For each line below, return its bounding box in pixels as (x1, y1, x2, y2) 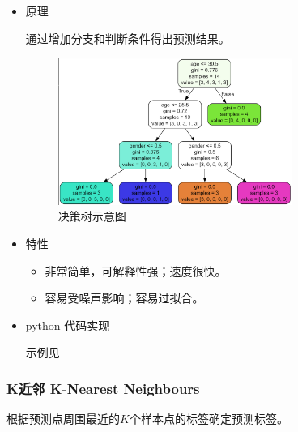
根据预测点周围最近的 (6, 410, 120, 427)
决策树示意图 (57, 207, 126, 225)
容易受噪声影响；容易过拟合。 (45, 289, 204, 306)
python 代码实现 (25, 316, 110, 333)
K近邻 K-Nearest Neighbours (6, 378, 200, 398)
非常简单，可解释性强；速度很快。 (45, 262, 227, 279)
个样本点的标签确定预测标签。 (129, 410, 288, 427)
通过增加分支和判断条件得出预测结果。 (25, 29, 230, 46)
